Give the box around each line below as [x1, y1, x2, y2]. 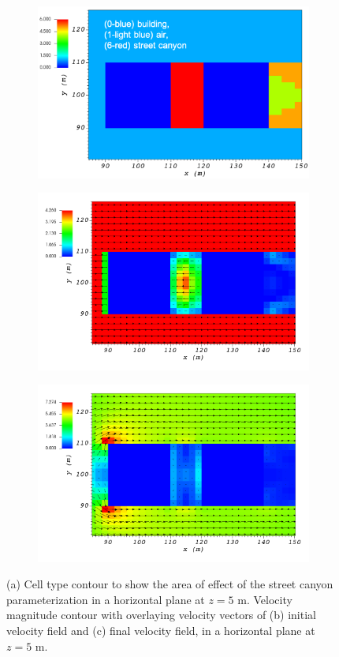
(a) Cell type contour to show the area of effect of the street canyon [6, 576, 333, 592]
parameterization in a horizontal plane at [6, 591, 205, 607]
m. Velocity [237, 591, 292, 607]
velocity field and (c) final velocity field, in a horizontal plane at [6, 622, 315, 639]
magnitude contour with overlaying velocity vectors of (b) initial [6, 606, 316, 623]
